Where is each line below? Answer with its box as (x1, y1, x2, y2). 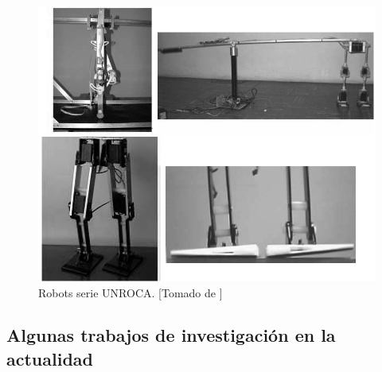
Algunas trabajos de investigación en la (6, 323, 336, 347)
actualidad (6, 346, 93, 370)
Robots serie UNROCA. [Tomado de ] (38, 284, 223, 300)
